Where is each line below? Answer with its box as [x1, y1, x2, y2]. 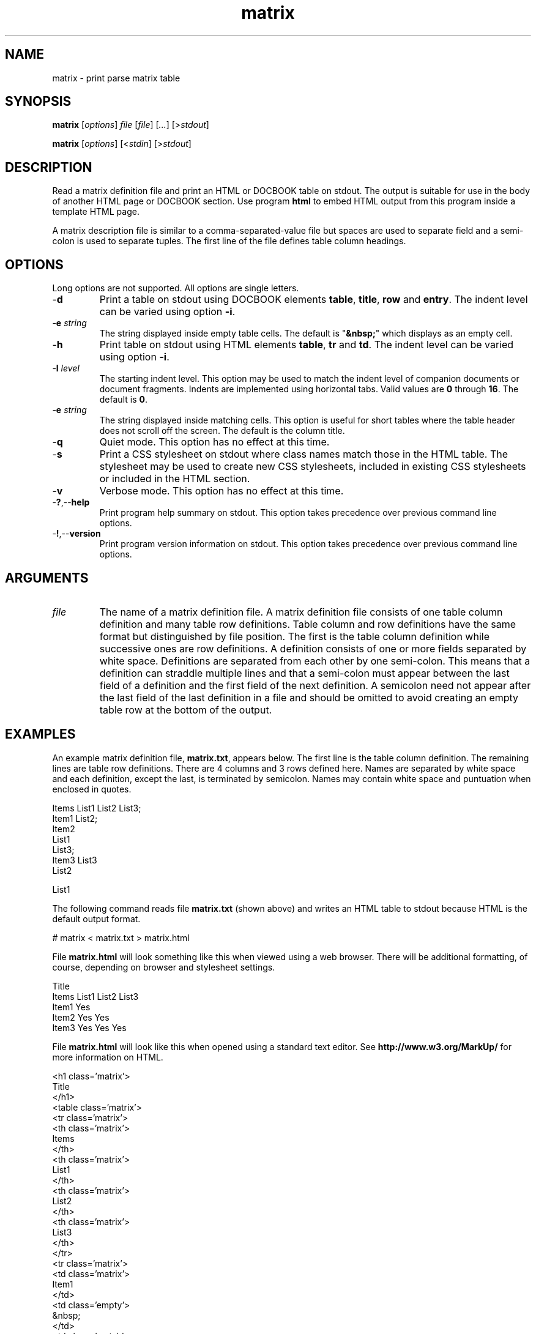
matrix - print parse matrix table [52, 72, 181, 83]
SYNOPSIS [5, 94, 72, 110]
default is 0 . [99, 394, 147, 405]
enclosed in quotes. [52, 783, 132, 794]
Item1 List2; [52, 813, 98, 824]
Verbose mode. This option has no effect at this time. [99, 485, 344, 497]
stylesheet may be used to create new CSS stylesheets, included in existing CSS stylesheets [99, 460, 526, 473]
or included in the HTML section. [99, 472, 250, 485]
